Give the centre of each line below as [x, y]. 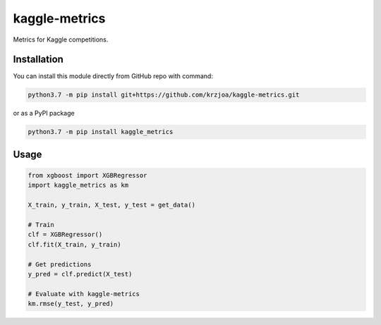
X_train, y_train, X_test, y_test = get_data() [111, 205]
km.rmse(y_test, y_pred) [71, 304]
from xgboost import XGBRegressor [87, 175]
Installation [38, 60]
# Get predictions [60, 264]
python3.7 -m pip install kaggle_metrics [101, 132]
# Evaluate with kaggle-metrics [84, 294]
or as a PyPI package [44, 114]
